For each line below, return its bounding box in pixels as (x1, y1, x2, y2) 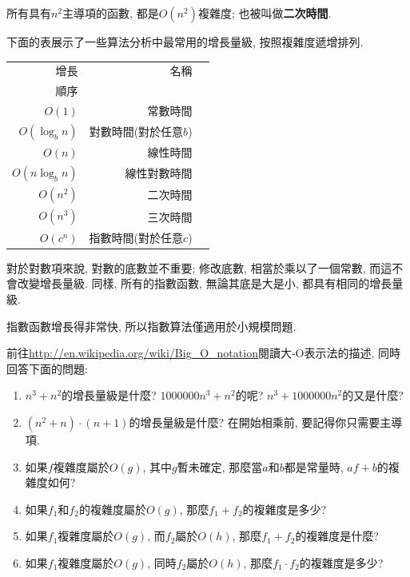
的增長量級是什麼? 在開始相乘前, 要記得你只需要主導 (129, 413, 403, 430)
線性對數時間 (125, 165, 193, 181)
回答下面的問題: (6, 360, 88, 376)
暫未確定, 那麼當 (177, 458, 263, 475)
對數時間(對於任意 (89, 123, 184, 140)
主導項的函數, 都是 (62, 5, 159, 21)
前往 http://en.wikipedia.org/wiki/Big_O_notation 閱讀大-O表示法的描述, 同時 (6, 344, 401, 361)
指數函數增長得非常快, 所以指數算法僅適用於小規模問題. (6, 317, 297, 334)
